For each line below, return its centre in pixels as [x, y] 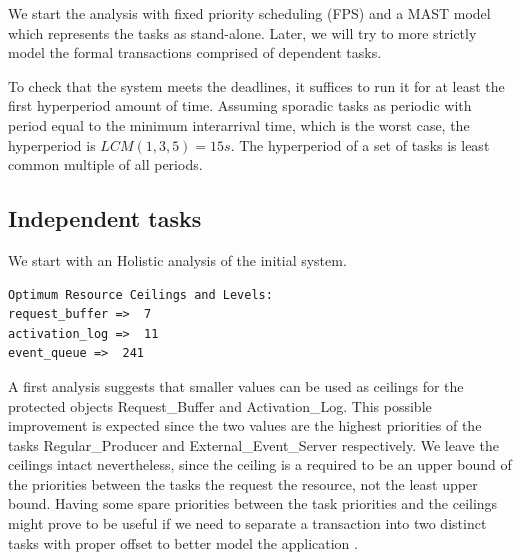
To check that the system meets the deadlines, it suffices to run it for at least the [256, 85]
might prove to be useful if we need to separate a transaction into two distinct [247, 523]
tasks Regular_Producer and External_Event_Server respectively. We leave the [253, 444]
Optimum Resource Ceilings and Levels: [140, 294]
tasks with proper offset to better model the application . [183, 542]
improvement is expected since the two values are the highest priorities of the [245, 425]
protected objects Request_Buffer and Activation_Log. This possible [220, 405]
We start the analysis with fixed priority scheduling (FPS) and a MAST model [249, 13]
